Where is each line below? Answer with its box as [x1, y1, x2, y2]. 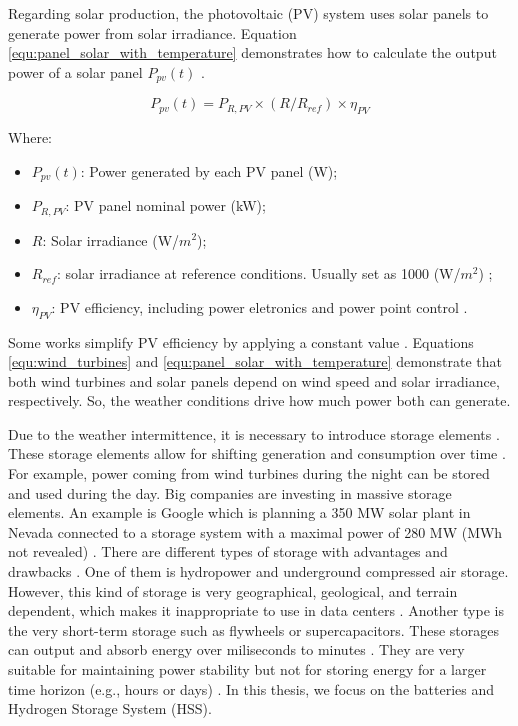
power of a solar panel [8, 61, 143, 82]
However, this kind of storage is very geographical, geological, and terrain [8, 580, 458, 601]
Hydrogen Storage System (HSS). [8, 698, 212, 719]
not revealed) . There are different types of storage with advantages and [8, 541, 448, 562]
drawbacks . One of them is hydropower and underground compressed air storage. [8, 561, 509, 582]
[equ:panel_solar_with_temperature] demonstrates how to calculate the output [8, 42, 497, 63]
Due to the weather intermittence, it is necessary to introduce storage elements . [8, 423, 500, 444]
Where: [8, 127, 52, 148]
